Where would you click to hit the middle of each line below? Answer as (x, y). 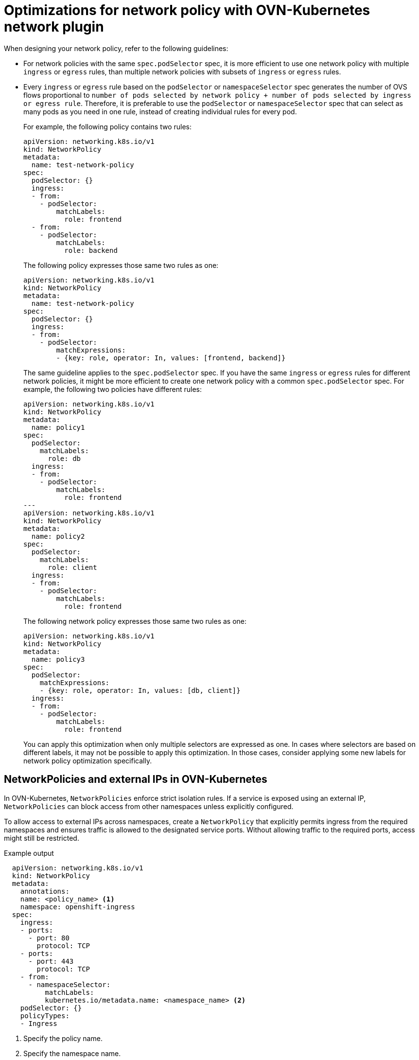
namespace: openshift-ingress (78, 907)
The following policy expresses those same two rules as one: (121, 265)
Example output (29, 853)
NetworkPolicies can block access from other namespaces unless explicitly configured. (149, 806)
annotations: (45, 891)
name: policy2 (58, 536)
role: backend (91, 250)
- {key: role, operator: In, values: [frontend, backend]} (171, 358)
